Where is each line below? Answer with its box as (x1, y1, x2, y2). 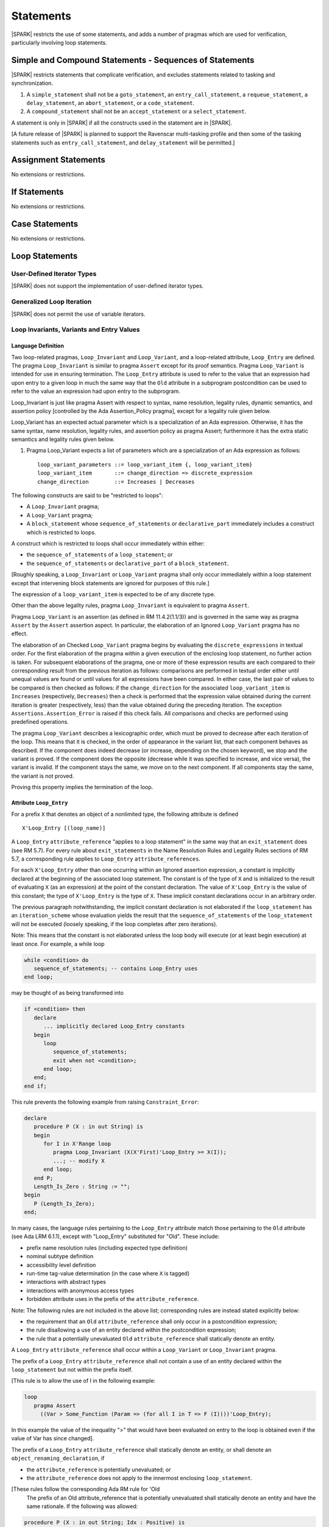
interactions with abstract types (26, 1278, 106, 1286)
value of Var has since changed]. (11, 1435, 94, 1442)
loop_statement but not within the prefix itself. (11, 1366, 133, 1373)
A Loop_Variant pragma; (26, 511, 93, 519)
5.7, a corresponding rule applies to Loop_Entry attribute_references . (11, 855, 201, 862)
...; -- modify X (52, 1157, 105, 1164)
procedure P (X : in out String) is (34, 1123, 143, 1130)
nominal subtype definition (26, 1253, 94, 1260)
